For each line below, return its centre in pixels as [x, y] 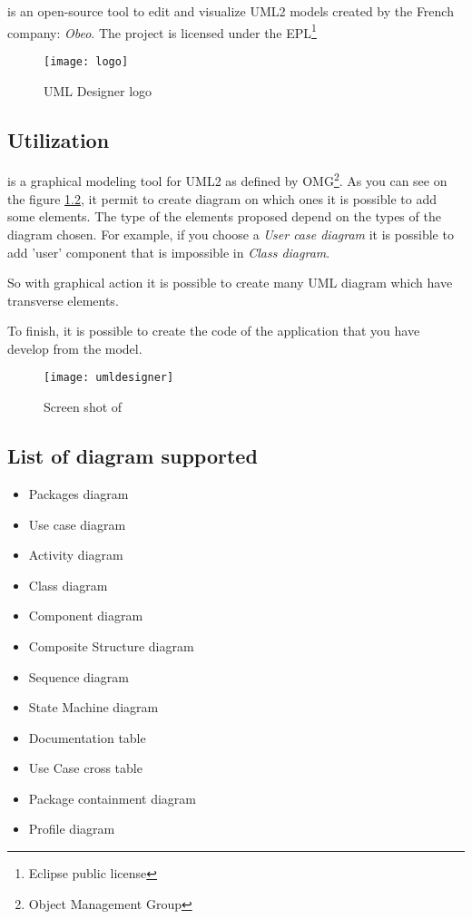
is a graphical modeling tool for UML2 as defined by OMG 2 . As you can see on [227, 180]
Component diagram [86, 616]
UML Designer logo [98, 90]
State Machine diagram [93, 707]
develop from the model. [75, 348]
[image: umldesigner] [109, 378]
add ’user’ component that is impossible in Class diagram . [169, 252]
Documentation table [87, 737]
